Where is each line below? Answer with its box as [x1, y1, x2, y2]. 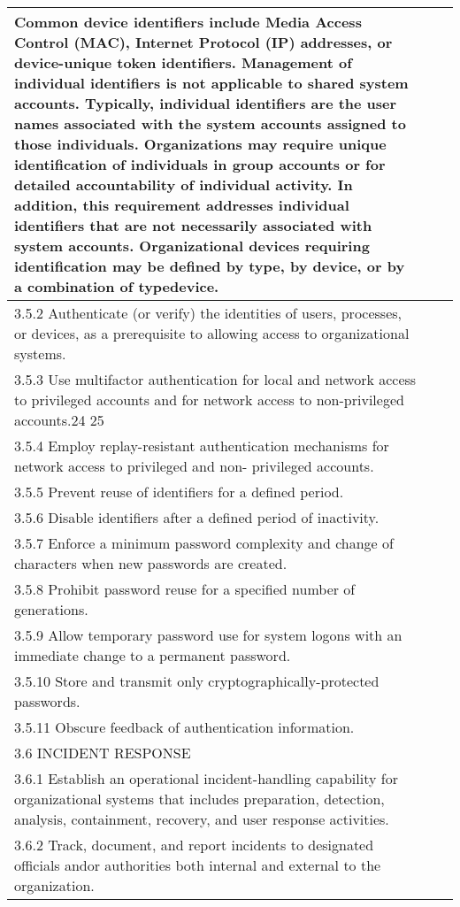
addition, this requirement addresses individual [14, 195, 349, 215]
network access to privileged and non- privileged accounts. [14, 456, 374, 476]
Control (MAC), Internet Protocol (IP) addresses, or [14, 32, 393, 52]
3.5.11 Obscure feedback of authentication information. [14, 717, 355, 737]
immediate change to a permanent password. [14, 645, 291, 665]
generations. [14, 599, 88, 619]
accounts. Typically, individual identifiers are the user [14, 93, 397, 113]
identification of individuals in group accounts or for [14, 154, 386, 174]
